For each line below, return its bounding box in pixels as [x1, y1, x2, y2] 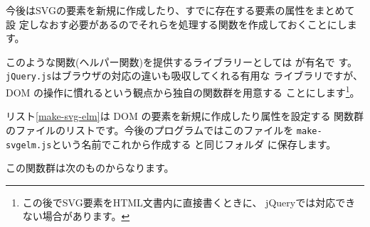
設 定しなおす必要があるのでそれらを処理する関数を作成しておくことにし [6, 16, 347, 31]
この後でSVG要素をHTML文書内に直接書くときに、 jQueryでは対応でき [22, 194, 356, 209]
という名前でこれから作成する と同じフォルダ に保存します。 [51, 136, 337, 151]
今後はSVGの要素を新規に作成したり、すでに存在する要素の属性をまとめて [6, 3, 355, 17]
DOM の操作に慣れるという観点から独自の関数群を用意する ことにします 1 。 [6, 83, 360, 99]
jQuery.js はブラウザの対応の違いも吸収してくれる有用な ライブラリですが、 [6, 68, 363, 83]
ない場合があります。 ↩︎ [22, 209, 130, 223]
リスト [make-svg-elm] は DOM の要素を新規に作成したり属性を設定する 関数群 [6, 109, 364, 123]
